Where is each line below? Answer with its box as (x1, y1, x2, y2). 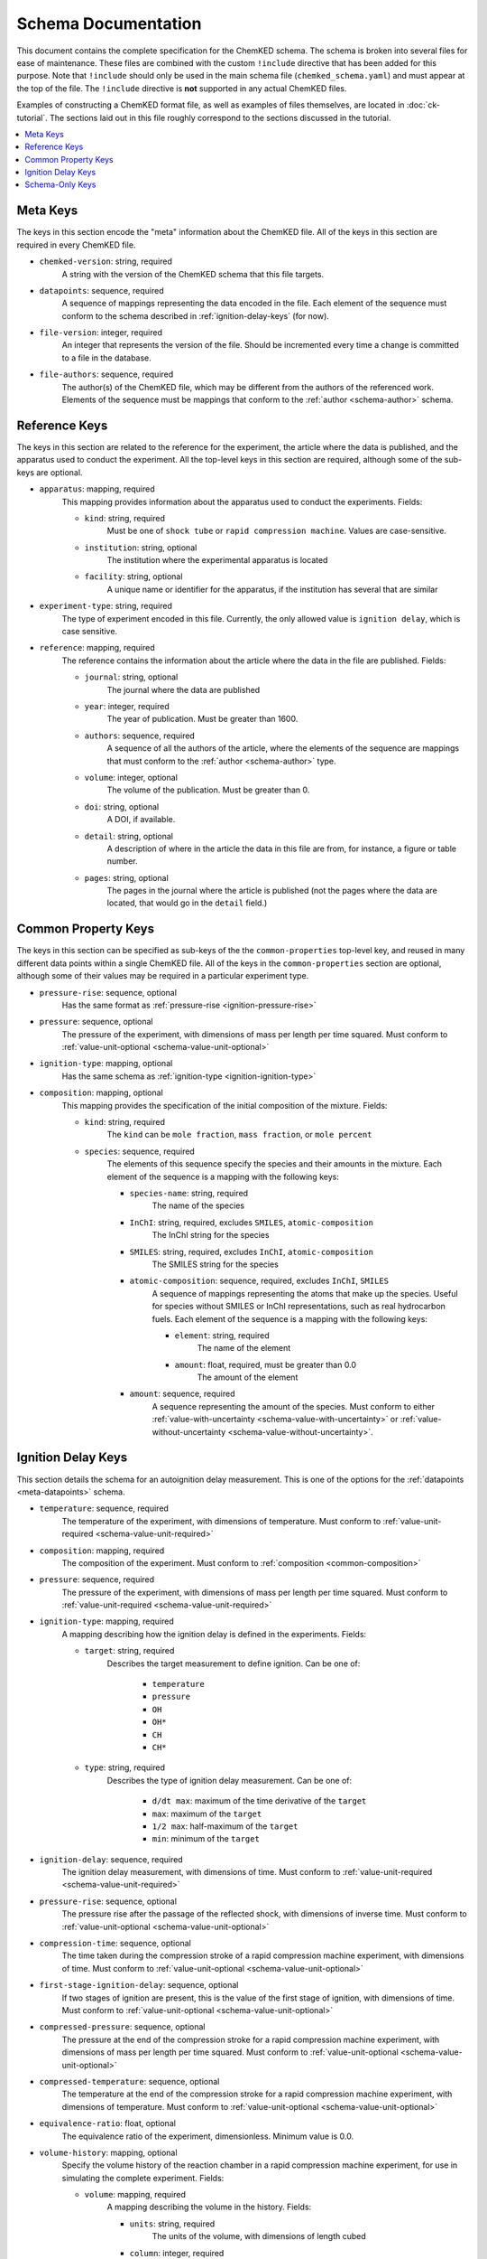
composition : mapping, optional (39, 1087, 164, 1098)
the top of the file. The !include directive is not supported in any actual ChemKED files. (16, 82, 347, 94)
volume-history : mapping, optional (39, 2147, 178, 2158)
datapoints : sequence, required (39, 285, 164, 295)
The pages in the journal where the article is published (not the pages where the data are (106, 886, 437, 896)
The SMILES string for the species (152, 1259, 280, 1270)
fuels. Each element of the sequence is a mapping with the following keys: (152, 1313, 428, 1324)
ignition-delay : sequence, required (39, 1853, 184, 1865)
